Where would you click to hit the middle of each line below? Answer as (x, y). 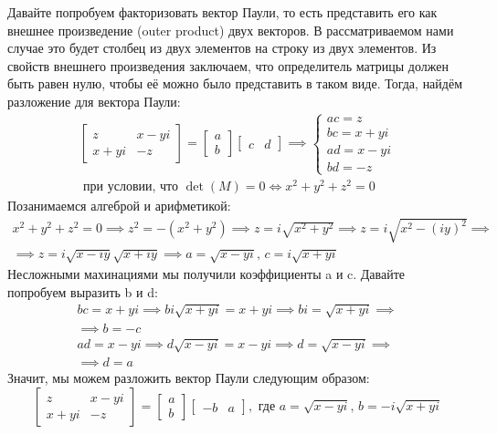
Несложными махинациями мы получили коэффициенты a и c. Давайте (206, 274)
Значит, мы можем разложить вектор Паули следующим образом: (189, 378)
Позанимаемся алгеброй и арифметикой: (119, 206)
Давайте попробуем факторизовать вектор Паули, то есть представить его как (222, 12)
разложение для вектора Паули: (94, 101)
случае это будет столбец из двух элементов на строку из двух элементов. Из (222, 48)
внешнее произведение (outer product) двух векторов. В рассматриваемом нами (231, 30)
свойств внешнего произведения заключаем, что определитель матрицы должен (228, 65)
